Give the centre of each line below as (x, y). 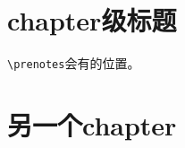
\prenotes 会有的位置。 (74, 63)
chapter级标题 (92, 20)
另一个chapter (92, 124)
